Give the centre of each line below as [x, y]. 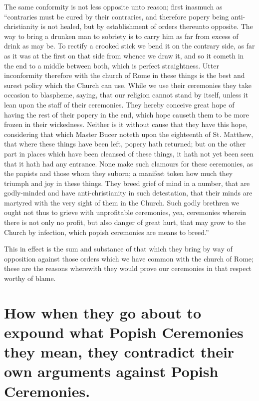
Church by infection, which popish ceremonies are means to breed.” [107, 232]
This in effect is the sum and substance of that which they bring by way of [118, 249]
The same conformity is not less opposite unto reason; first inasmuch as [113, 6]
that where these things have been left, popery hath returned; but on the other [125, 144]
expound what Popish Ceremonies [124, 332]
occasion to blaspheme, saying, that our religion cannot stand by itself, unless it [126, 95]
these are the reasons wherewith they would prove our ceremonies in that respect [128, 268]
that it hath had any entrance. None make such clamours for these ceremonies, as [129, 163]
